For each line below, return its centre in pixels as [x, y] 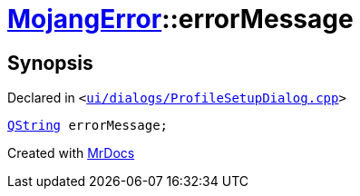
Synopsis [50, 63]
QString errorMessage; [88, 126]
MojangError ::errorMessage [180, 19]
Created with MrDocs [71, 153]
